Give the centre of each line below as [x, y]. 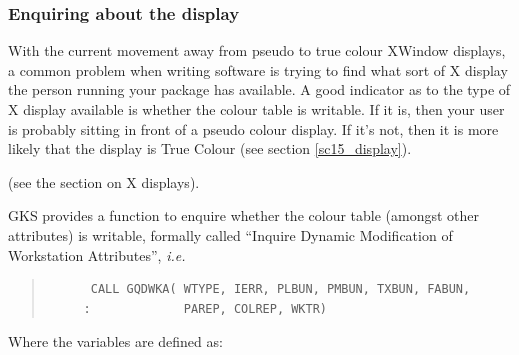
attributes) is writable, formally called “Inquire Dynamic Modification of [230, 234]
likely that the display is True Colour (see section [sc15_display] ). [210, 148]
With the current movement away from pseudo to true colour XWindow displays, [257, 50]
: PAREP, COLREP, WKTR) [205, 308]
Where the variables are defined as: [115, 341]
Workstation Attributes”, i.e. [97, 254]
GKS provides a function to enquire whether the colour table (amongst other [244, 215]
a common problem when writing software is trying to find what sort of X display [258, 69]
